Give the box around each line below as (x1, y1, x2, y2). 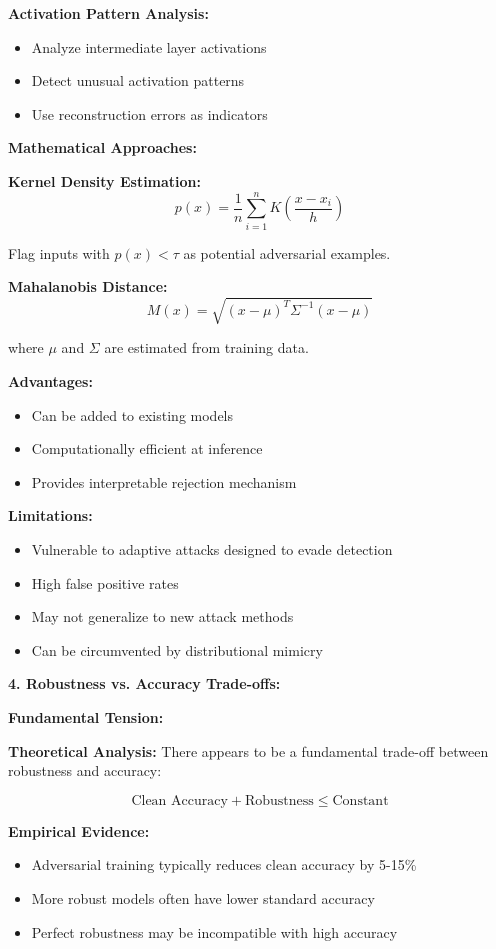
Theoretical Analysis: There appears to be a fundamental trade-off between (8, 740, 489, 761)
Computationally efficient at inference (31, 438, 263, 459)
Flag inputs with (8, 242, 110, 263)
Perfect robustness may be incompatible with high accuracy (31, 921, 398, 942)
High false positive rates (31, 572, 179, 593)
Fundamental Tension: (8, 706, 164, 727)
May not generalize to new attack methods (31, 606, 294, 627)
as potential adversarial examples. (183, 242, 391, 263)
